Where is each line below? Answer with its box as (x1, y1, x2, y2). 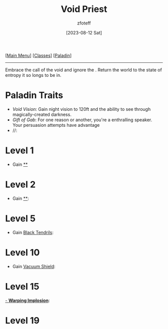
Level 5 (5, 213, 36, 224)
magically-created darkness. (12, 111, 71, 117)
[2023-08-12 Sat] (65, 29, 102, 35)
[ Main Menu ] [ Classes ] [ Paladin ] (5, 52, 72, 58)
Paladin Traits (5, 90, 63, 101)
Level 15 (5, 281, 39, 292)
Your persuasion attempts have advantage (12, 122, 100, 128)
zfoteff (77, 20, 91, 26)
